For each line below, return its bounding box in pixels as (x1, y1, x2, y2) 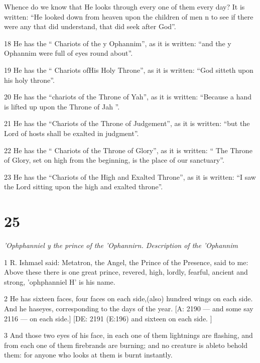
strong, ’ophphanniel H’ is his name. (4, 276, 115, 287)
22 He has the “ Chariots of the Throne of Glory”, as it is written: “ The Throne (4, 145, 252, 155)
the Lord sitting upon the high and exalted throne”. (4, 181, 163, 192)
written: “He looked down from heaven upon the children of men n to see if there (4, 11, 253, 22)
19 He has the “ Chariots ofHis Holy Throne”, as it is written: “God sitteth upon (4, 64, 253, 75)
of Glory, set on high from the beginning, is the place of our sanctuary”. (4, 155, 224, 165)
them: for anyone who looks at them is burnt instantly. (4, 349, 173, 360)
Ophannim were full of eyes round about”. (4, 48, 133, 58)
